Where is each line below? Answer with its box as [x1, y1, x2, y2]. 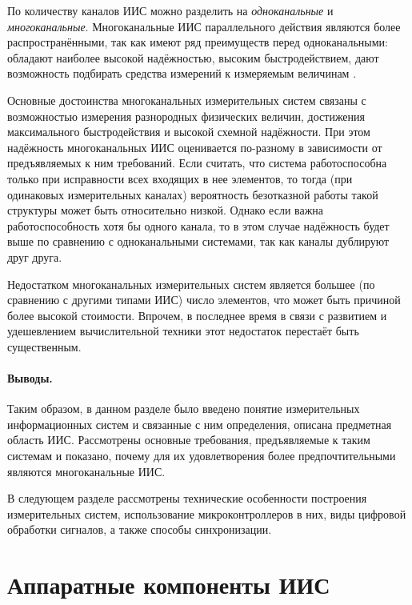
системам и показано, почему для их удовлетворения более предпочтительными [7, 447, 396, 464]
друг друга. [7, 248, 62, 265]
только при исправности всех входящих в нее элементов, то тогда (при [7, 170, 353, 186]
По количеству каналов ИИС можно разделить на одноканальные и [7, 2, 334, 18]
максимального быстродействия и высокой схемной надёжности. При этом [7, 123, 370, 140]
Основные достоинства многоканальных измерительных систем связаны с [7, 91, 366, 108]
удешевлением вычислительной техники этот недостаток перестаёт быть [7, 323, 359, 339]
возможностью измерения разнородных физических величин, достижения [7, 107, 366, 124]
